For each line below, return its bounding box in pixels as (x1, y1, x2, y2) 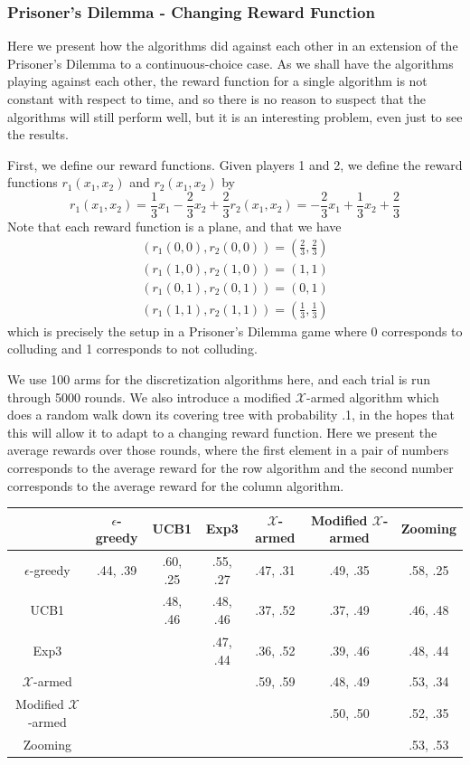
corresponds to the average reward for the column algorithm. (7, 476, 344, 495)
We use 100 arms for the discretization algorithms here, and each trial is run (7, 369, 431, 388)
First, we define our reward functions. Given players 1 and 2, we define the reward (7, 155, 463, 174)
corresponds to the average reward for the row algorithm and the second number (7, 458, 454, 477)
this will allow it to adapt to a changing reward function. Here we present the (7, 422, 437, 441)
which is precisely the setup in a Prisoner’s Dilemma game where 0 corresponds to (7, 321, 463, 340)
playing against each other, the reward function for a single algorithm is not (7, 71, 428, 90)
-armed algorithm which (306, 387, 439, 406)
